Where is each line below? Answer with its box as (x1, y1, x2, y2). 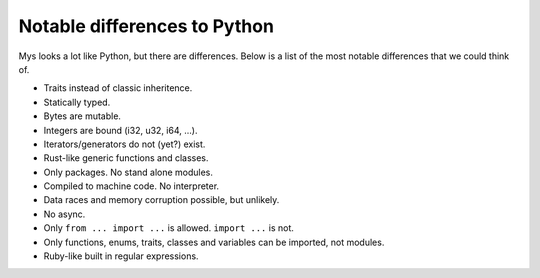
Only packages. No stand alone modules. (43, 166, 214, 178)
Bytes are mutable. (43, 110, 122, 122)
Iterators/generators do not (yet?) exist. (43, 138, 206, 150)
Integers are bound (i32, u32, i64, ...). (43, 124, 198, 136)
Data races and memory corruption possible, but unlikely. (43, 194, 280, 206)
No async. (43, 208, 86, 220)
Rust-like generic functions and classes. (43, 152, 209, 164)
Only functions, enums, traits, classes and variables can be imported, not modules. (43, 236, 385, 248)
